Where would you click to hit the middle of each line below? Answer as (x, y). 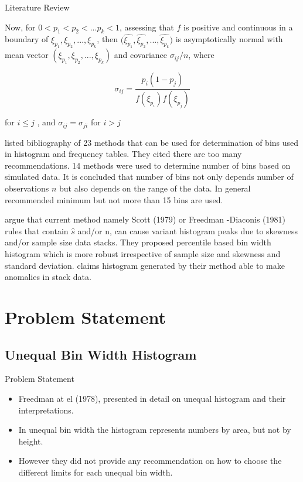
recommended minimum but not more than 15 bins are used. (114, 199)
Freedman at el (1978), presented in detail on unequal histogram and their (152, 398)
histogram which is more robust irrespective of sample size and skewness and (143, 254)
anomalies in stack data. (48, 277)
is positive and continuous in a (238, 27)
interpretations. (46, 410)
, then (108, 39)
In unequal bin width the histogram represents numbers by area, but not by (155, 430)
